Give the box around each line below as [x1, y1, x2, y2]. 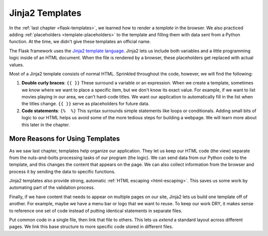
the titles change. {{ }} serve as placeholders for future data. [21, 101, 150, 107]
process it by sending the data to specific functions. [9, 168, 116, 174]
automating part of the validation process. [9, 184, 95, 191]
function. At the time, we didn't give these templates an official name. [9, 39, 151, 45]
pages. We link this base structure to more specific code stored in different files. [9, 224, 173, 230]
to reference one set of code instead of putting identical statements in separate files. [9, 208, 183, 214]
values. [9, 62, 24, 68]
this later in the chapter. [21, 122, 70, 128]
